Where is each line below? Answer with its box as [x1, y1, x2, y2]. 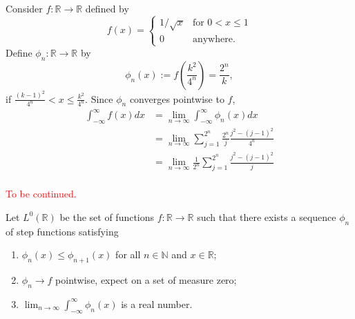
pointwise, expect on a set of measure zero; [55, 273, 237, 287]
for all [115, 247, 141, 262]
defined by [85, 1, 129, 15]
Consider [6, 1, 43, 15]
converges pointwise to [129, 91, 224, 106]
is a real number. [121, 296, 193, 311]
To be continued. [6, 186, 77, 201]
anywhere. [192, 34, 236, 44]
